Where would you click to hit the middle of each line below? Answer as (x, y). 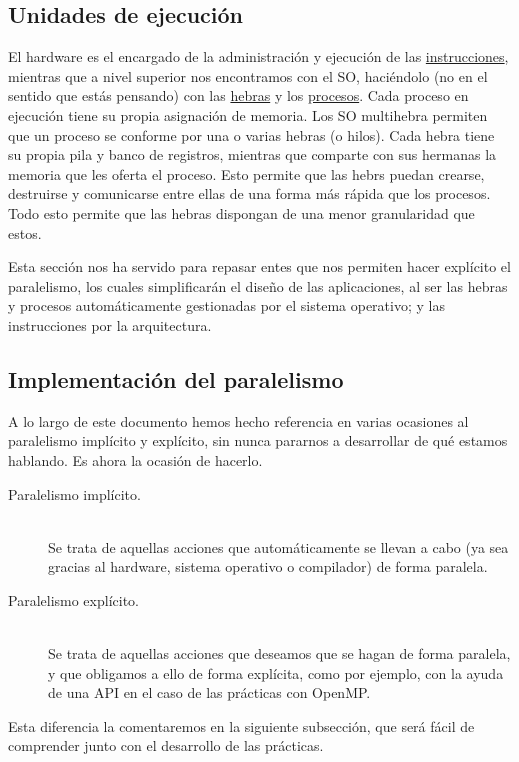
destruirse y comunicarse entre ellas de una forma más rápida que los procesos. (249, 193)
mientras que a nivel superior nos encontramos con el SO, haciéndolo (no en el (248, 75)
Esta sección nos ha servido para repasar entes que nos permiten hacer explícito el (259, 266)
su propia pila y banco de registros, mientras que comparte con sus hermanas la (252, 154)
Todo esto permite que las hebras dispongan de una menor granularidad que (241, 212)
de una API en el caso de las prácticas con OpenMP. (209, 692)
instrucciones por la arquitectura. (110, 324)
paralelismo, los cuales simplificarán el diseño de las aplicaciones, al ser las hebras (258, 285)
